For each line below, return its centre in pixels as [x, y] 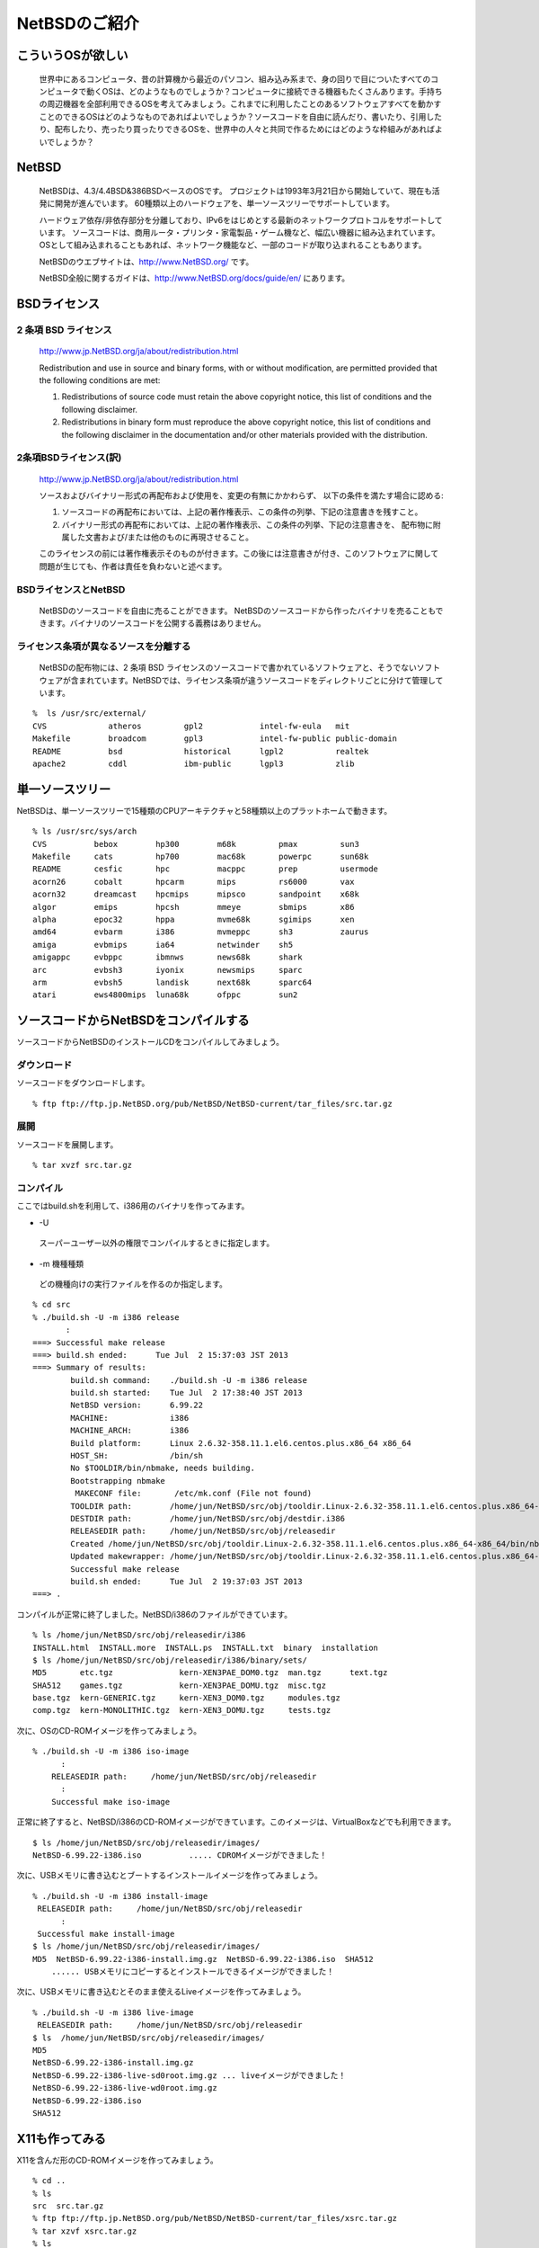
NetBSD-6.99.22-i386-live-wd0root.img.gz [125, 2088]
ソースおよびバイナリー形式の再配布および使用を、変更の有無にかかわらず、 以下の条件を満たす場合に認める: [241, 495]
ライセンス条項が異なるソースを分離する [104, 646]
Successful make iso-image [110, 1802]
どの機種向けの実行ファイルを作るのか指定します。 [133, 1284]
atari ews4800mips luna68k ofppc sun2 [165, 995]
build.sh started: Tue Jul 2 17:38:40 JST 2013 [186, 1393]
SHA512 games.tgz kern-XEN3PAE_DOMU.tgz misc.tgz [180, 1685]
